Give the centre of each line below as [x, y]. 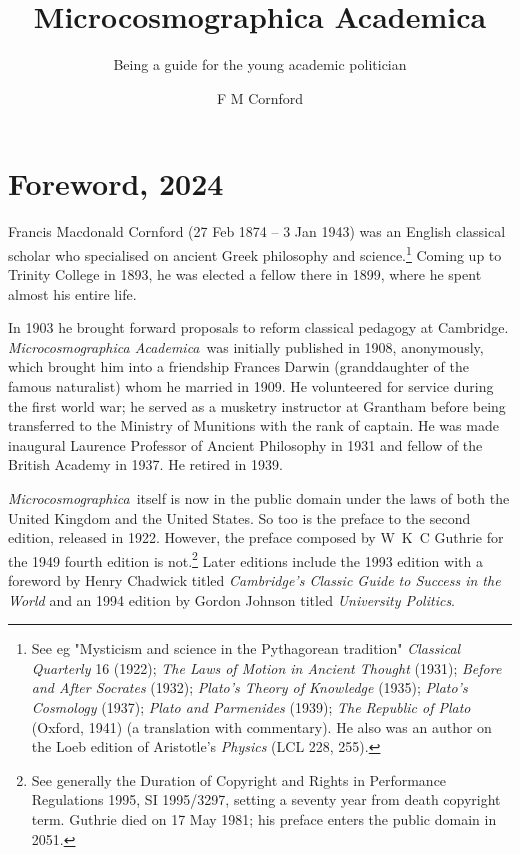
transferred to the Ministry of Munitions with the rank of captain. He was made [253, 425]
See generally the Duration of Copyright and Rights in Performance [239, 779]
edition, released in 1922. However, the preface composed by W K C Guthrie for [256, 537]
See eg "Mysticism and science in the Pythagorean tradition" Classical [246, 648]
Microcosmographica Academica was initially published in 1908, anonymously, [246, 346]
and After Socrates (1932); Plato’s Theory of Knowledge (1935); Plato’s [249, 687]
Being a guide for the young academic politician [260, 64]
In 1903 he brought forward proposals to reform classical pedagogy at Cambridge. [258, 327]
